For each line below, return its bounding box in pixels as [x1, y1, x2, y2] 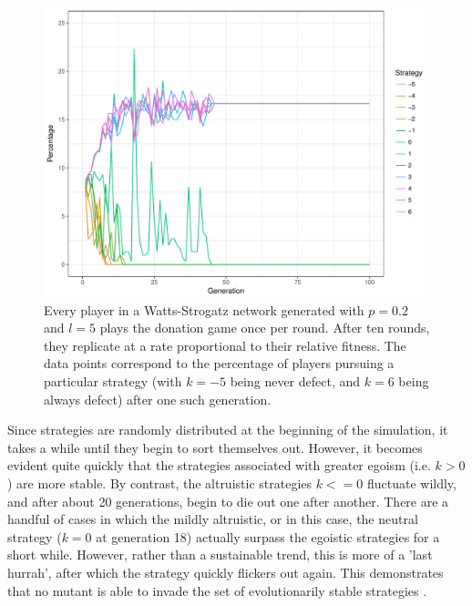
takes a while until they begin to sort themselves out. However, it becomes [7, 437, 423, 457]
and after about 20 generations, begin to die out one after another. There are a [7, 491, 449, 510]
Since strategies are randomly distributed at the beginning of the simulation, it [7, 420, 448, 439]
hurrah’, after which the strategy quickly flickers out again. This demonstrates [7, 562, 444, 581]
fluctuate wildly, [366, 473, 457, 492]
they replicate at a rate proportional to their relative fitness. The [44, 335, 406, 354]
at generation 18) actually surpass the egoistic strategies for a [96, 527, 440, 546]
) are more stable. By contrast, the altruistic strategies [7, 473, 313, 492]
